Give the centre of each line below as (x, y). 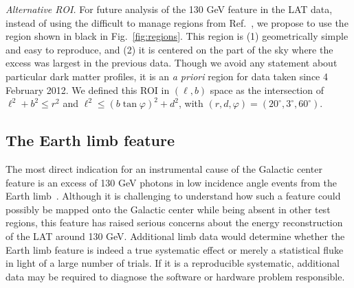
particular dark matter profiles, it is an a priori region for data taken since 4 (167, 76)
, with (191, 103)
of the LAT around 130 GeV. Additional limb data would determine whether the (175, 236)
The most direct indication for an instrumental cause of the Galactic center (164, 168)
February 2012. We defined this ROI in (88, 89)
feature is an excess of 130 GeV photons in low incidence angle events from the (171, 182)
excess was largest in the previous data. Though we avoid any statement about (172, 63)
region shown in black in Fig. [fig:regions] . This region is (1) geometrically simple (177, 36)
